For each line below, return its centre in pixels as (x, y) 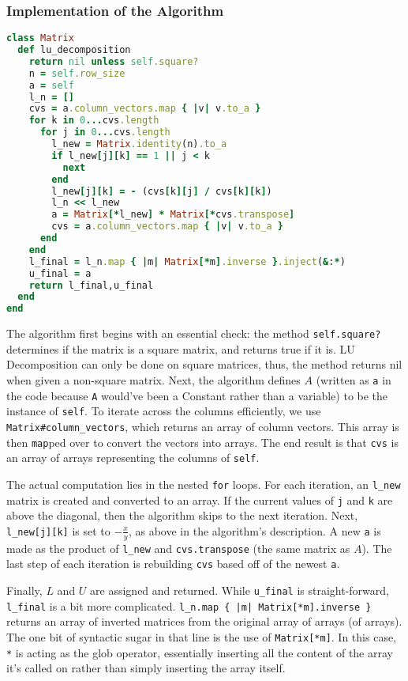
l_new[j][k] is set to (58, 530)
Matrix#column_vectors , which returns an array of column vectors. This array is (203, 427)
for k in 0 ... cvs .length (94, 121)
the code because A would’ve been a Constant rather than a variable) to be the (197, 395)
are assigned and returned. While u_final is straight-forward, (240, 590)
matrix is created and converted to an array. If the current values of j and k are (200, 499)
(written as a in (354, 380)
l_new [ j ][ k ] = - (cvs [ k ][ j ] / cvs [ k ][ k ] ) (162, 191)
